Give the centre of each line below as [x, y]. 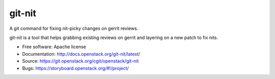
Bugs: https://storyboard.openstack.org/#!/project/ [76, 68]
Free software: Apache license [54, 47]
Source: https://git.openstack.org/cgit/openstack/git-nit [80, 61]
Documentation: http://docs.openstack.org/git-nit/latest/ [81, 54]
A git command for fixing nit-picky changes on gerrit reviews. [74, 28]
